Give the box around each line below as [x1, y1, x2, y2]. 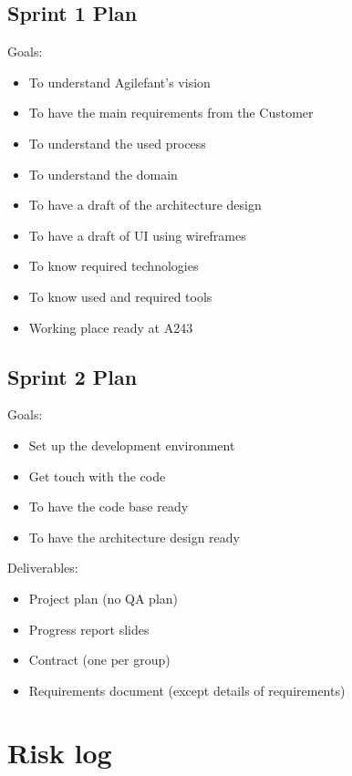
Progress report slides [28, 619, 150, 638]
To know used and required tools [28, 286, 212, 305]
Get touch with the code [28, 466, 166, 485]
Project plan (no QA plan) [28, 588, 179, 607]
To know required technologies [28, 256, 199, 275]
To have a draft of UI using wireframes [28, 225, 246, 244]
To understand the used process [28, 133, 206, 152]
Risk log [7, 734, 112, 771]
